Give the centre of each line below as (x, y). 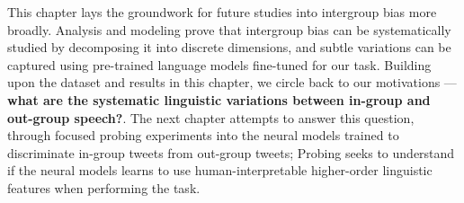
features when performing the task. (104, 187)
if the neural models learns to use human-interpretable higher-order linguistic (220, 170)
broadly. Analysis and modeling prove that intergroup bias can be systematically (229, 29)
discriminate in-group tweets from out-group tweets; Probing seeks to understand (231, 152)
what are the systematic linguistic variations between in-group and (219, 99)
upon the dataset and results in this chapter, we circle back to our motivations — (232, 82)
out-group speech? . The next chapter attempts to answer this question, (211, 117)
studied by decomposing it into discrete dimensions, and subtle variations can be (229, 47)
